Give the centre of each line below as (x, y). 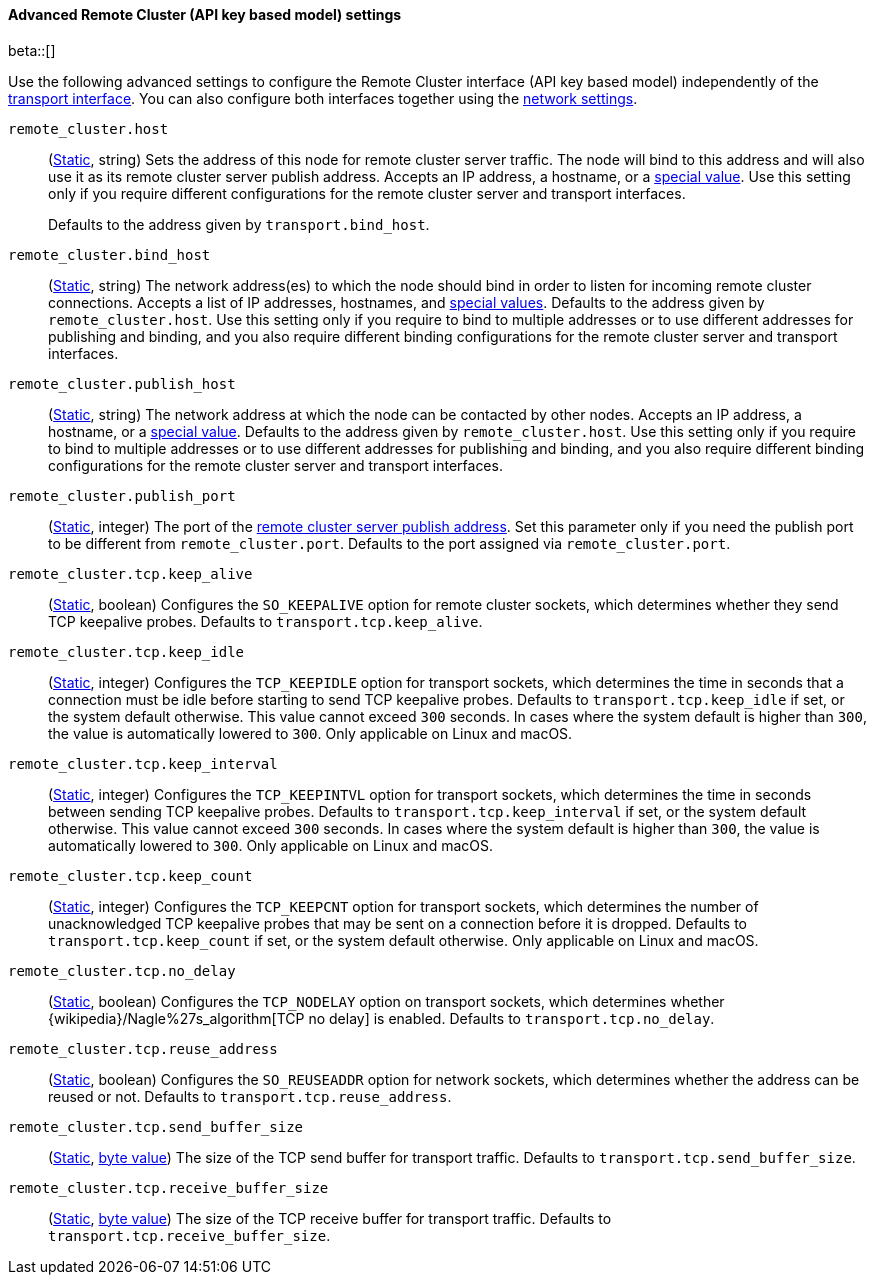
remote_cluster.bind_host (109, 254)
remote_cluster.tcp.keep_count (130, 875)
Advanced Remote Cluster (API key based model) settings (205, 14)
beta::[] (32, 50)
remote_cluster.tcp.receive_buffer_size (168, 1187)
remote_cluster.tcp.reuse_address (143, 1048)
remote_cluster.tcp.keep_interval (143, 763)
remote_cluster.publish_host (122, 383)
